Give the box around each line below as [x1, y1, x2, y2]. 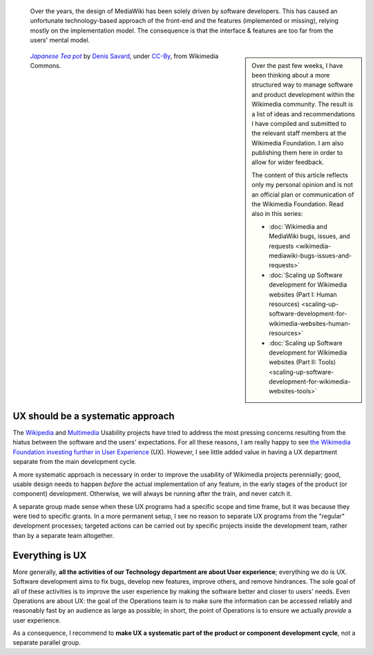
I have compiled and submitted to [251, 119, 347, 127]
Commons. [30, 61, 61, 69]
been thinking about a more [251, 71, 330, 79]
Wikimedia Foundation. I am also [251, 138, 344, 147]
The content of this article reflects [251, 170, 349, 179]
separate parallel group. [12, 638, 81, 647]
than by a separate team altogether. [12, 531, 114, 539]
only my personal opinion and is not [251, 181, 354, 189]
